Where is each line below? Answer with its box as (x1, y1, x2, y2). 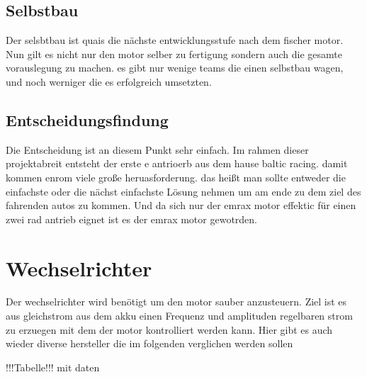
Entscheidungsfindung (6, 108, 169, 130)
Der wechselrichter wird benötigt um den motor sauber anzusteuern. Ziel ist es (6, 294, 347, 309)
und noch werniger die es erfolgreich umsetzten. (6, 74, 212, 89)
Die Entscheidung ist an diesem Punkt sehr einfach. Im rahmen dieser (6, 142, 309, 157)
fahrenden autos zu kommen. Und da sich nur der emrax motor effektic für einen (6, 198, 356, 213)
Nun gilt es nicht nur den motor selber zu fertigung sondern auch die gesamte (6, 46, 342, 61)
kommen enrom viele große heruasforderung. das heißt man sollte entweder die (6, 169, 346, 184)
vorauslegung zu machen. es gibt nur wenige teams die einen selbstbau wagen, (6, 60, 344, 75)
